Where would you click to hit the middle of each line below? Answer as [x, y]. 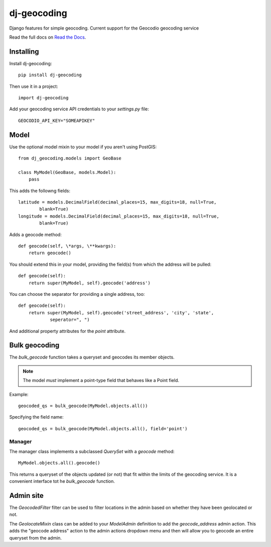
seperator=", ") [70, 320]
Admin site [26, 496]
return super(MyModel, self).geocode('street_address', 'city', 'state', [121, 313]
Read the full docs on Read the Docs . [48, 37]
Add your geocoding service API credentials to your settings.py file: [79, 109]
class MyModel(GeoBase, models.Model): [67, 172]
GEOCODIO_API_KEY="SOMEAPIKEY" [57, 121]
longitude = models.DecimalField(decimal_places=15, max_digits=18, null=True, [119, 216]
